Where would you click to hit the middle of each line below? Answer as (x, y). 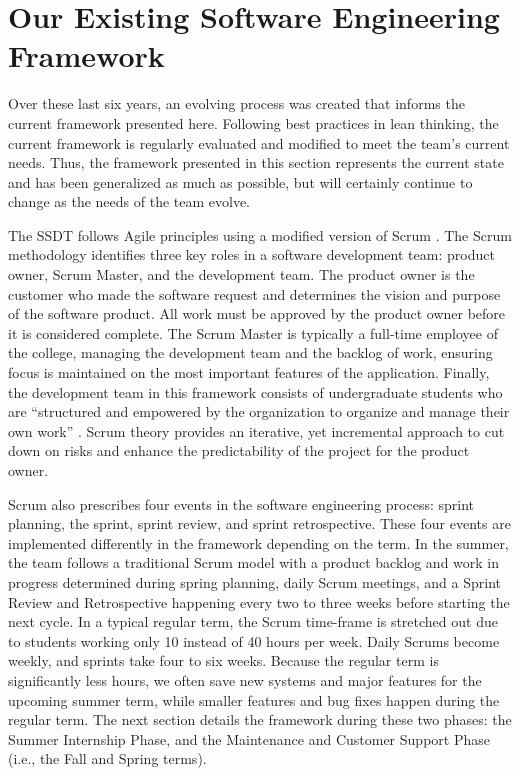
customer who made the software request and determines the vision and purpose (254, 293)
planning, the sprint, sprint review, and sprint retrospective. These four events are (259, 523)
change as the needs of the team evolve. (129, 201)
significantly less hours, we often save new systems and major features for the (245, 679)
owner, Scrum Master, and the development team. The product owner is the (241, 274)
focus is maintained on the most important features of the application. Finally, (249, 372)
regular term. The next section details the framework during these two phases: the (260, 719)
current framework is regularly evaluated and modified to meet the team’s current (259, 142)
